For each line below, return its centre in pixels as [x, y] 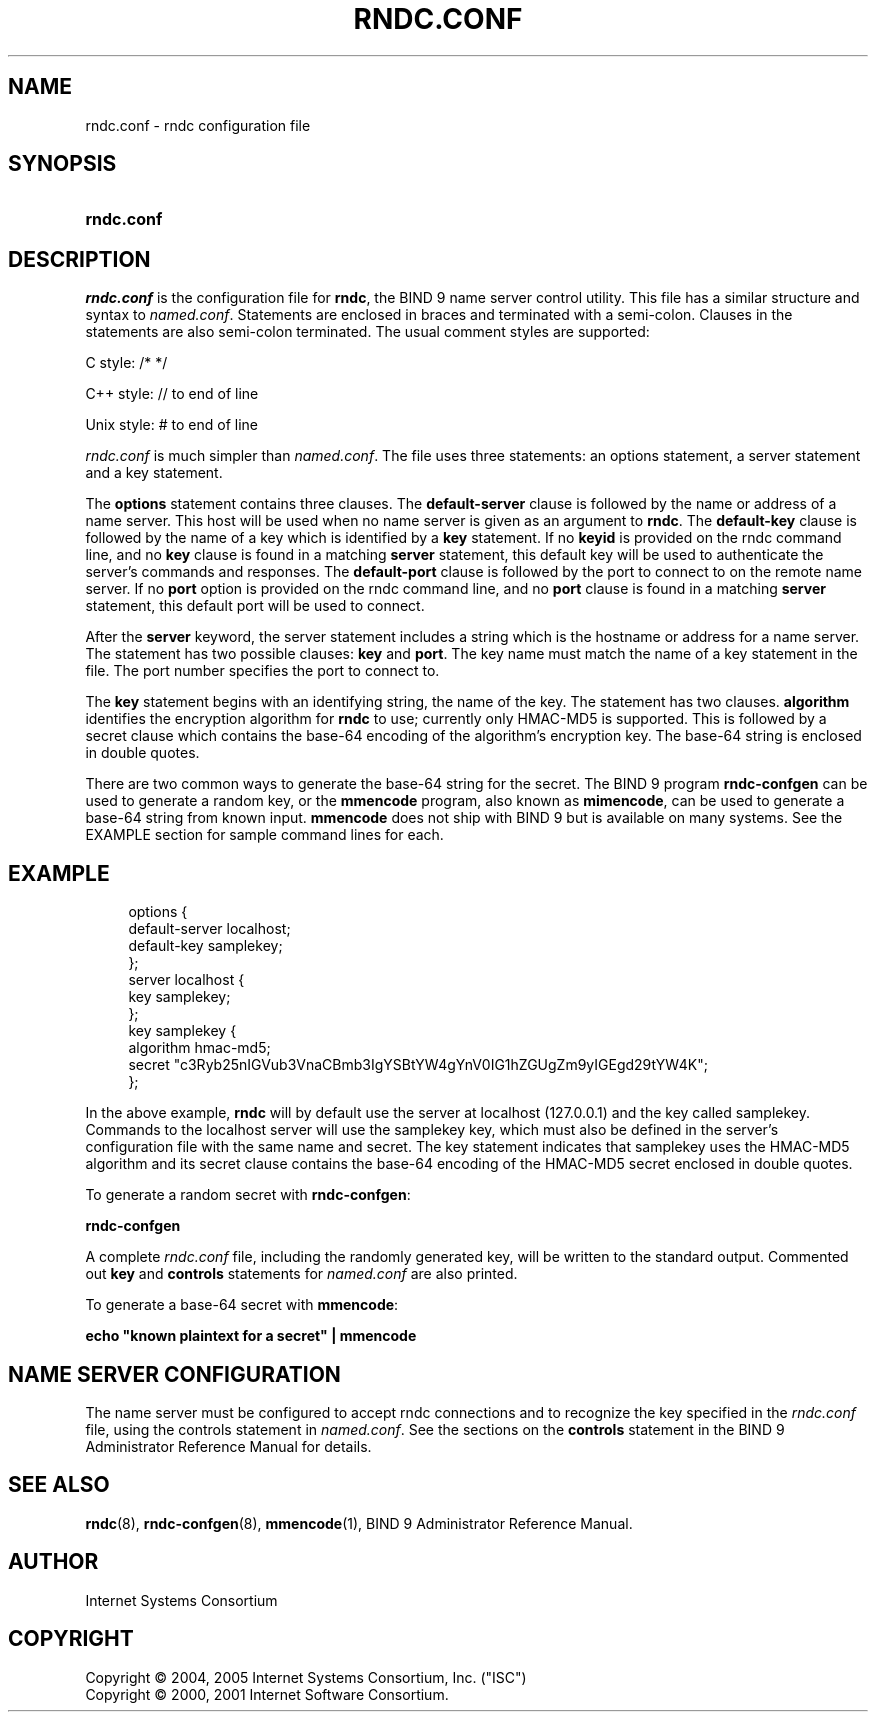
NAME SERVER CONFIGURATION [174, 1374]
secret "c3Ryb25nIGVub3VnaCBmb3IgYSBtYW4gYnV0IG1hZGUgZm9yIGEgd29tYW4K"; [418, 1065]
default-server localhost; [209, 929]
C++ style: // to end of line [172, 394]
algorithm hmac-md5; [199, 1048]
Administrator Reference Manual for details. [228, 1446]
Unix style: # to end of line [172, 425]
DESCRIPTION [79, 259]
